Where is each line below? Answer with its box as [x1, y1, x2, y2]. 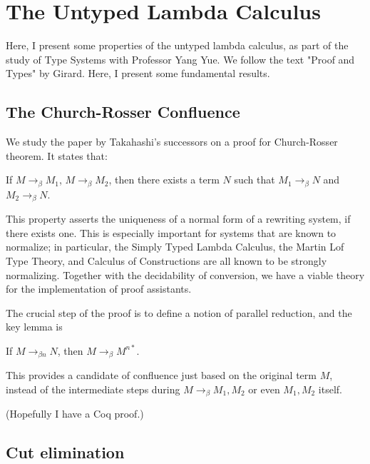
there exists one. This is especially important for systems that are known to [6, 225, 336, 240]
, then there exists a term [108, 172, 220, 187]
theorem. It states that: [6, 148, 108, 163]
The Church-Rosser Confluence [6, 101, 240, 123]
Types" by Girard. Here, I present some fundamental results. [6, 66, 270, 81]
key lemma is [6, 319, 63, 334]
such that [234, 172, 275, 187]
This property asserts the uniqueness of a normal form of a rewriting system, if [6, 211, 351, 226]
